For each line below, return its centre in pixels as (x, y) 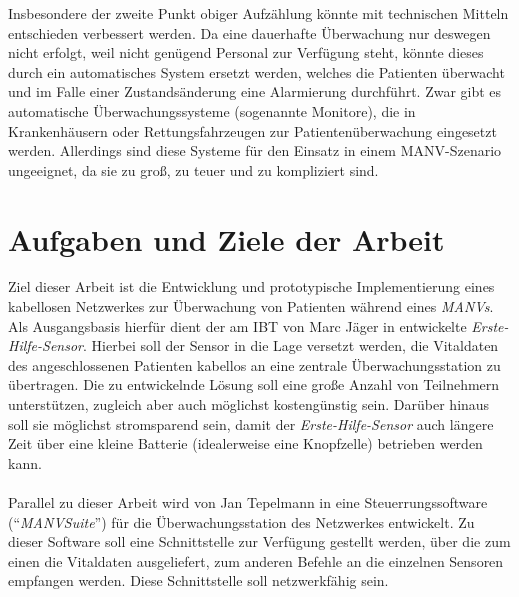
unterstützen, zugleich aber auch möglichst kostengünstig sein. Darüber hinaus (249, 404)
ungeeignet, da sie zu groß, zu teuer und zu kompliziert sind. (193, 169)
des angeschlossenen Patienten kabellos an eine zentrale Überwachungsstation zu (254, 364)
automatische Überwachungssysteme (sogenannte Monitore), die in (212, 110)
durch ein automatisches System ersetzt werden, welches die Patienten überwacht (256, 71)
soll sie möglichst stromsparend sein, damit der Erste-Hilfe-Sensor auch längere (251, 423)
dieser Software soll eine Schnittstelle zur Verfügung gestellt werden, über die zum (259, 541)
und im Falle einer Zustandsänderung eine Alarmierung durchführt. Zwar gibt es (255, 91)
